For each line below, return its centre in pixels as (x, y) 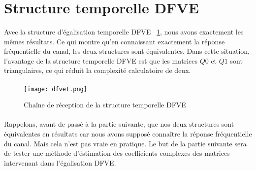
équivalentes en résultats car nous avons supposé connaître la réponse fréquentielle (128, 133)
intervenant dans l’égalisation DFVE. (60, 162)
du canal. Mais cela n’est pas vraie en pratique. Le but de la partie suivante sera (125, 143)
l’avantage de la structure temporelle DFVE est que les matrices (101, 60)
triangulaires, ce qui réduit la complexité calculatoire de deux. (97, 70)
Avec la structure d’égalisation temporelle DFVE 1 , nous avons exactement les (124, 31)
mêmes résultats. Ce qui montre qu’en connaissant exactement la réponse (114, 41)
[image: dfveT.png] (55, 89)
